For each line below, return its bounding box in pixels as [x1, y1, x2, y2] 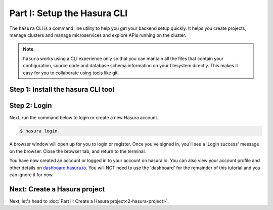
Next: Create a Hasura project [9, 185, 105, 193]
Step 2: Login [9, 101, 52, 110]
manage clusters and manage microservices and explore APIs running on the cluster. [9, 32, 187, 38]
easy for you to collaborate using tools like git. [23, 70, 119, 76]
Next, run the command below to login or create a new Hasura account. [9, 115, 159, 121]
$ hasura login [20, 128, 58, 134]
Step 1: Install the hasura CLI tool [9, 85, 115, 94]
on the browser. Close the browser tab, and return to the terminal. [9, 148, 146, 154]
